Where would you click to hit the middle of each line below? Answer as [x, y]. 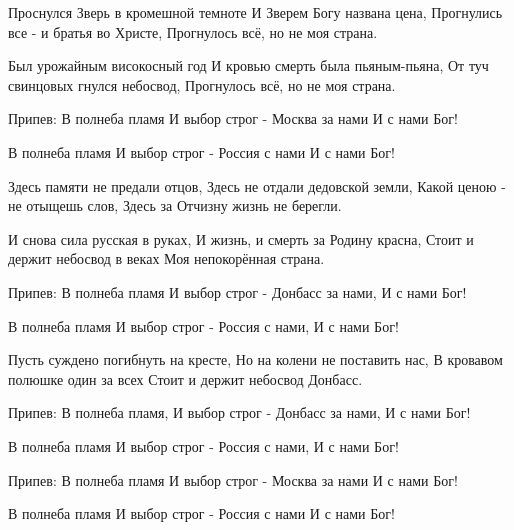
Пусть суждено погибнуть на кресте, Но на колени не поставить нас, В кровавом [255, 359]
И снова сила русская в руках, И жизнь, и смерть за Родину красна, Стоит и [241, 238]
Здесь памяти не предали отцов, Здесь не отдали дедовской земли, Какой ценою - [257, 185]
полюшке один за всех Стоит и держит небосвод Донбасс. [185, 378]
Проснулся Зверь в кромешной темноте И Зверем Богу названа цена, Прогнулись [255, 12]
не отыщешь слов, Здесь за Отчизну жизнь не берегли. [175, 205]
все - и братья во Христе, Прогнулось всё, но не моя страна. [193, 31]
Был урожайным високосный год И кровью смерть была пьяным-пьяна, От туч [248, 65]
